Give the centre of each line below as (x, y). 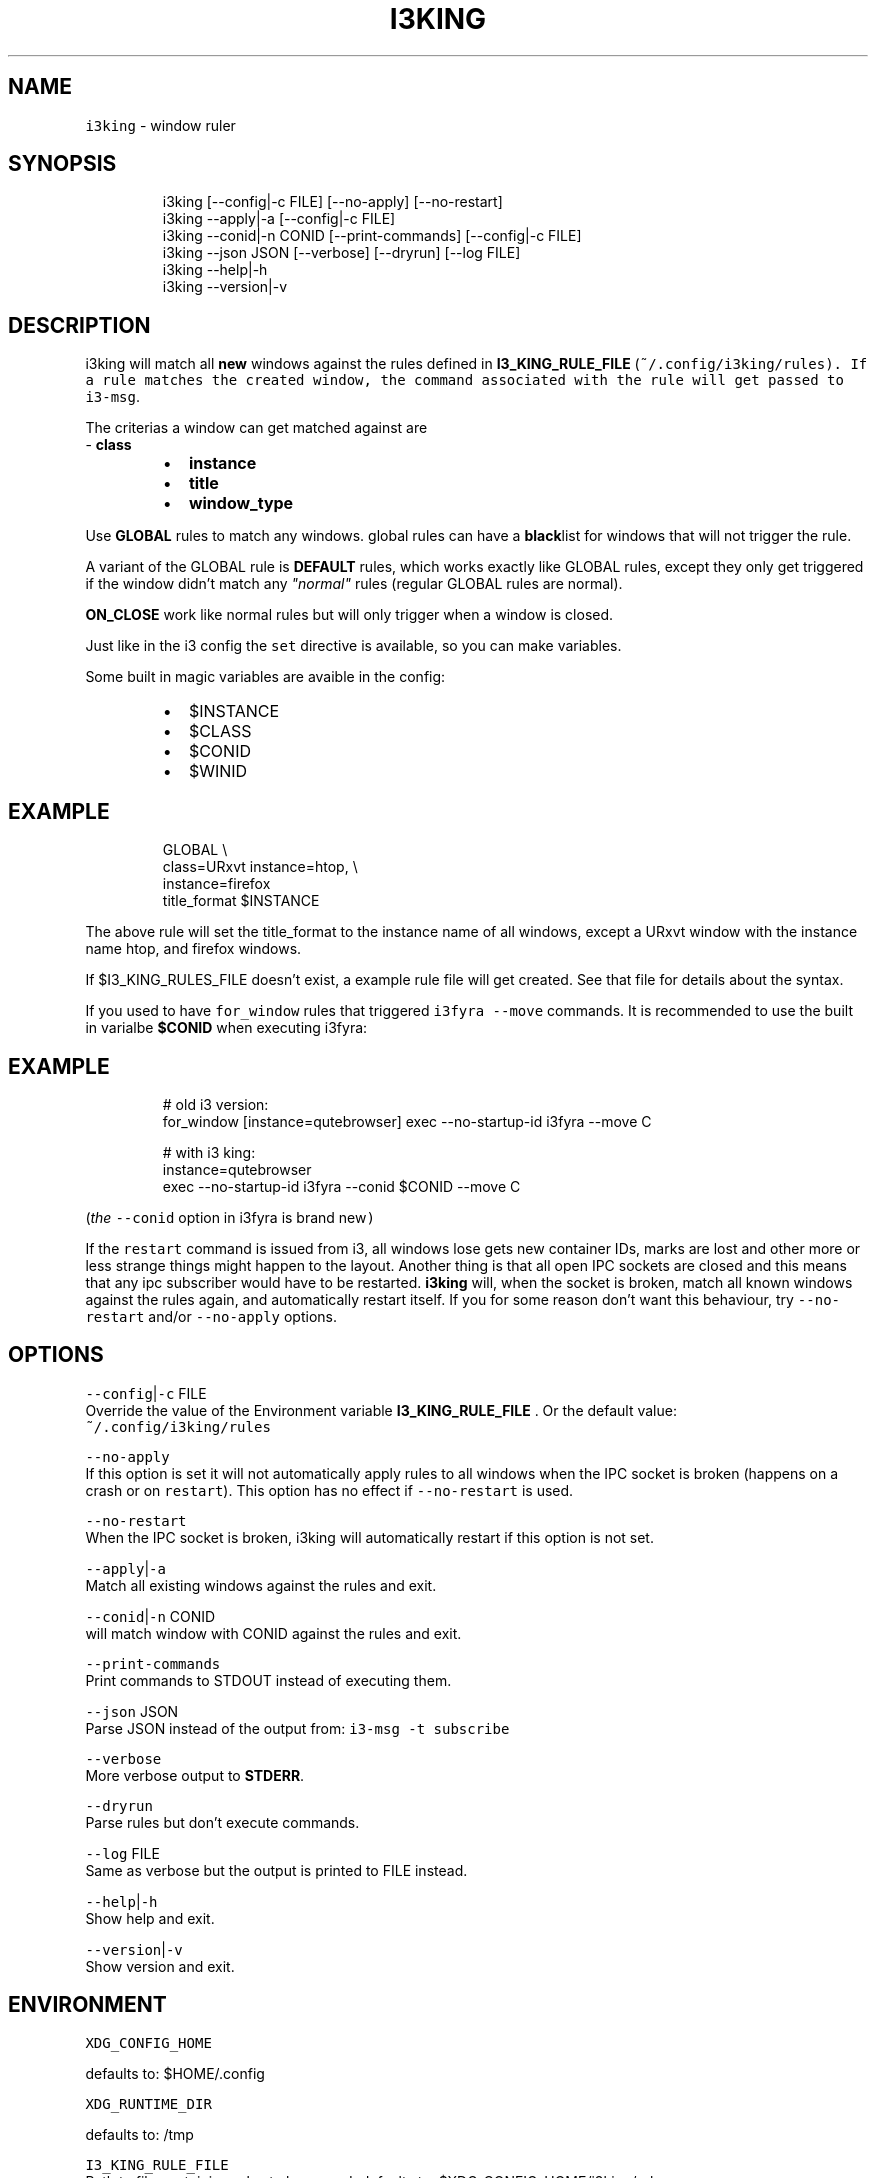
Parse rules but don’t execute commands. (222, 1822)
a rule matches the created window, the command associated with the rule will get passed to (464, 380)
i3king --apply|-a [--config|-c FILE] (279, 219)
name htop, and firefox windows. (193, 949)
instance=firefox (216, 884)
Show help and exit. (150, 1918)
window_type (241, 503)
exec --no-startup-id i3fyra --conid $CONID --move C (341, 1186)
